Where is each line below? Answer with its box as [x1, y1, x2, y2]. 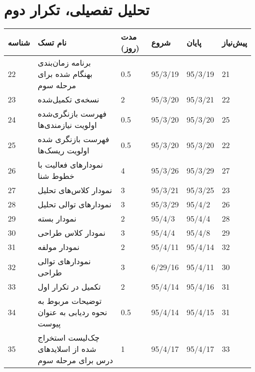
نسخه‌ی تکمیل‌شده [38, 94, 100, 105]
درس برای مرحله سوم [38, 354, 113, 366]
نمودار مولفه [38, 241, 80, 253]
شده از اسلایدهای [38, 343, 97, 355]
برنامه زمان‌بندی [38, 57, 91, 69]
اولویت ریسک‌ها [38, 145, 89, 156]
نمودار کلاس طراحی [38, 227, 105, 239]
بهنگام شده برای [38, 68, 93, 80]
